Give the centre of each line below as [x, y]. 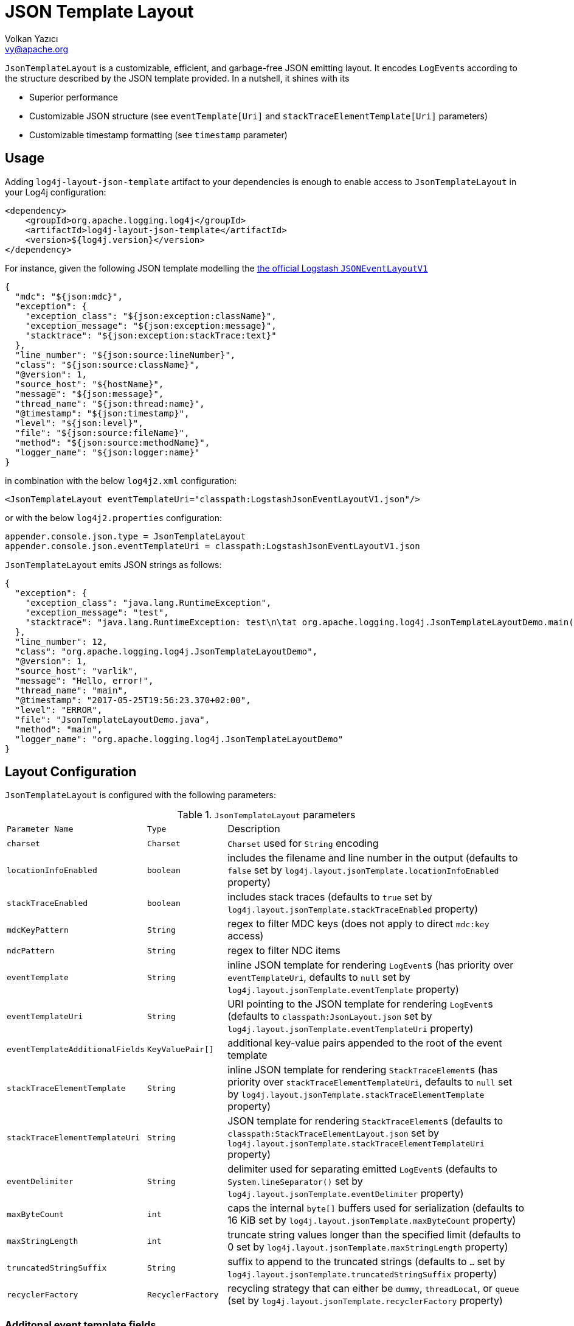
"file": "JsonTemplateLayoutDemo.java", [112, 719]
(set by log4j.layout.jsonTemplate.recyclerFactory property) [365, 1301]
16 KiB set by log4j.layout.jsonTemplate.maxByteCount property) [372, 1220]
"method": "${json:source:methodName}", [112, 442]
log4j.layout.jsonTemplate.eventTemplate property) [343, 990]
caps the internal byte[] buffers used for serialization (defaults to [376, 1208]
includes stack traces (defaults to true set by [330, 897]
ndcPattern [31, 950]
